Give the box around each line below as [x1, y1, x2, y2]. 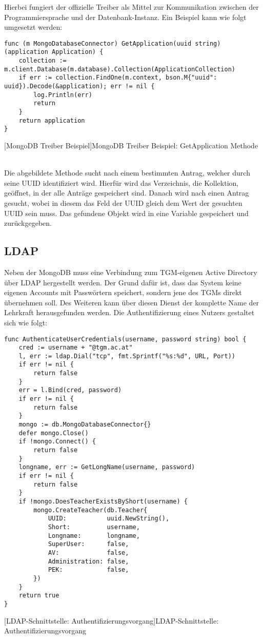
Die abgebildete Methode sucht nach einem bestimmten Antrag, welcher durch [4, 167, 250, 178]
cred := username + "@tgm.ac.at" [18, 344, 133, 352]
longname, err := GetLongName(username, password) [18, 463, 195, 471]
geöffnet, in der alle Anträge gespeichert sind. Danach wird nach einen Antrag [4, 187, 249, 198]
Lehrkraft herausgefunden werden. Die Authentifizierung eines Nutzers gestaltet [4, 307, 255, 318]
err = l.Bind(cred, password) [18, 386, 122, 394]
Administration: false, [48, 557, 129, 565]
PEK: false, [48, 566, 129, 574]
